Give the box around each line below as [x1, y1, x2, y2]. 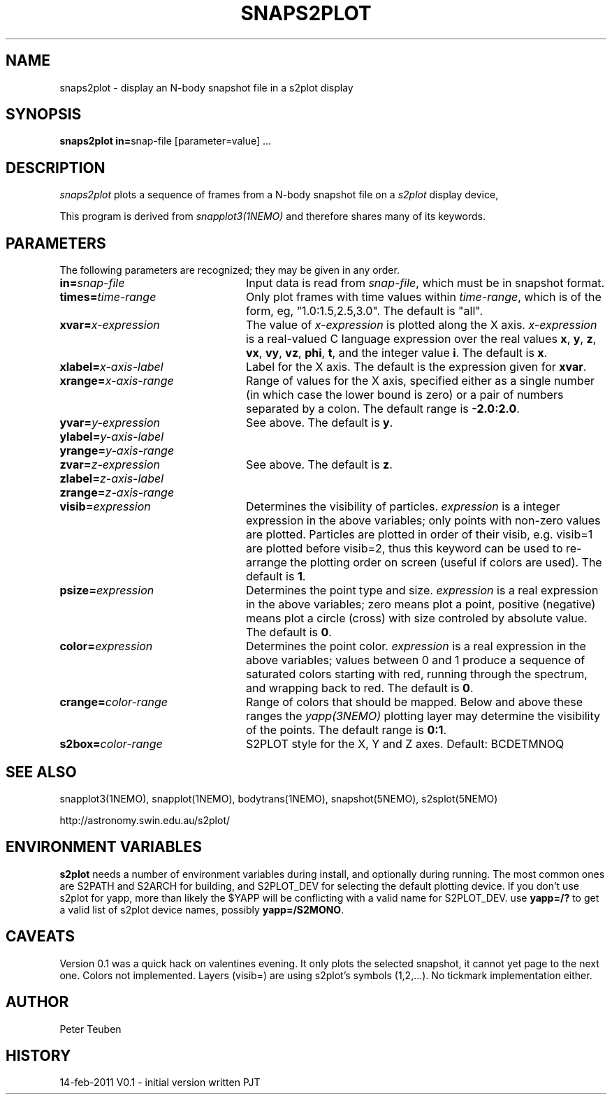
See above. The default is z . [245, 457, 393, 472]
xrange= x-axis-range [59, 374, 174, 388]
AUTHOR [6, 993, 69, 1011]
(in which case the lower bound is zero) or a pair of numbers [245, 388, 564, 402]
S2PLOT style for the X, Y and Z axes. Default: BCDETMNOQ [245, 737, 564, 751]
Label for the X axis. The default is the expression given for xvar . [245, 360, 587, 374]
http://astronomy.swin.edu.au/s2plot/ [59, 814, 231, 826]
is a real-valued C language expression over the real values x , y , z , [245, 332, 597, 346]
